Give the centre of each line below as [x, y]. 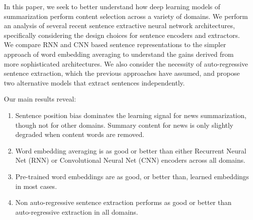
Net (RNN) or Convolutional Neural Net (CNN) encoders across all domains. [130, 160]
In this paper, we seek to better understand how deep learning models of [112, 6]
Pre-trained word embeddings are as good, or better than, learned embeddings [132, 176]
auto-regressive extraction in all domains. [77, 212]
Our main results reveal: [40, 99]
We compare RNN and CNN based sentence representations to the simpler [115, 44]
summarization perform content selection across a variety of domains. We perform [126, 16]
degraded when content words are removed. [80, 134]
